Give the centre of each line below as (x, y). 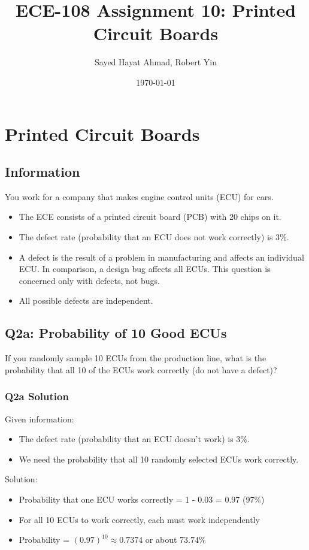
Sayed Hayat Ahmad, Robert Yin (156, 62)
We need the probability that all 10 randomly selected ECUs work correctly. (159, 459)
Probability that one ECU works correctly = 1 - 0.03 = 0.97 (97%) (142, 499)
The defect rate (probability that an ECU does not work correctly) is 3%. (154, 237)
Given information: (40, 418)
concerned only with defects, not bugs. (89, 280)
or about (161, 540)
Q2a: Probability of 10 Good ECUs (116, 333)
